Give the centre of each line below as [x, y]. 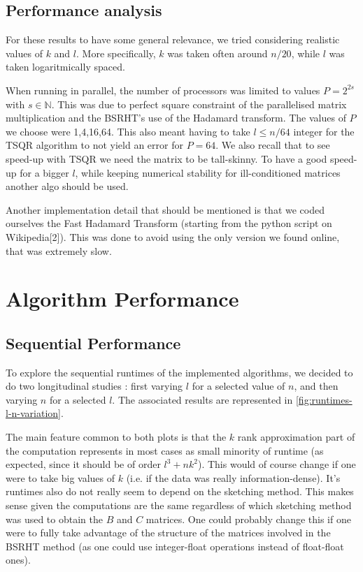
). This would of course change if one [277, 464]
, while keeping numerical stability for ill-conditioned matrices [208, 172]
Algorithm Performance [122, 299]
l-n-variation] [34, 413]
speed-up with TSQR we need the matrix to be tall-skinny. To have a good [166, 158]
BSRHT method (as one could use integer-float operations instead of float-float [175, 546]
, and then [316, 386]
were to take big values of [60, 477]
